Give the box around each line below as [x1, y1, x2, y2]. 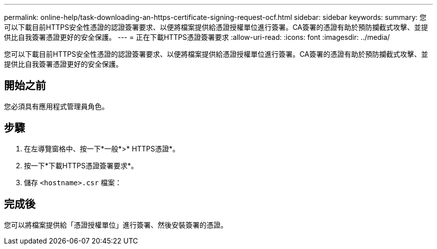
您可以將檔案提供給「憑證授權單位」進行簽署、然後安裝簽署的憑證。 [4, 220, 227, 229]
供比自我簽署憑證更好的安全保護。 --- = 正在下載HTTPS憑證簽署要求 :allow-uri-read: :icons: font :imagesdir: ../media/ [4, 33, 390, 41]
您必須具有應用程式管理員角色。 [4, 102, 109, 111]
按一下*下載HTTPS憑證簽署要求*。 [24, 161, 138, 170]
